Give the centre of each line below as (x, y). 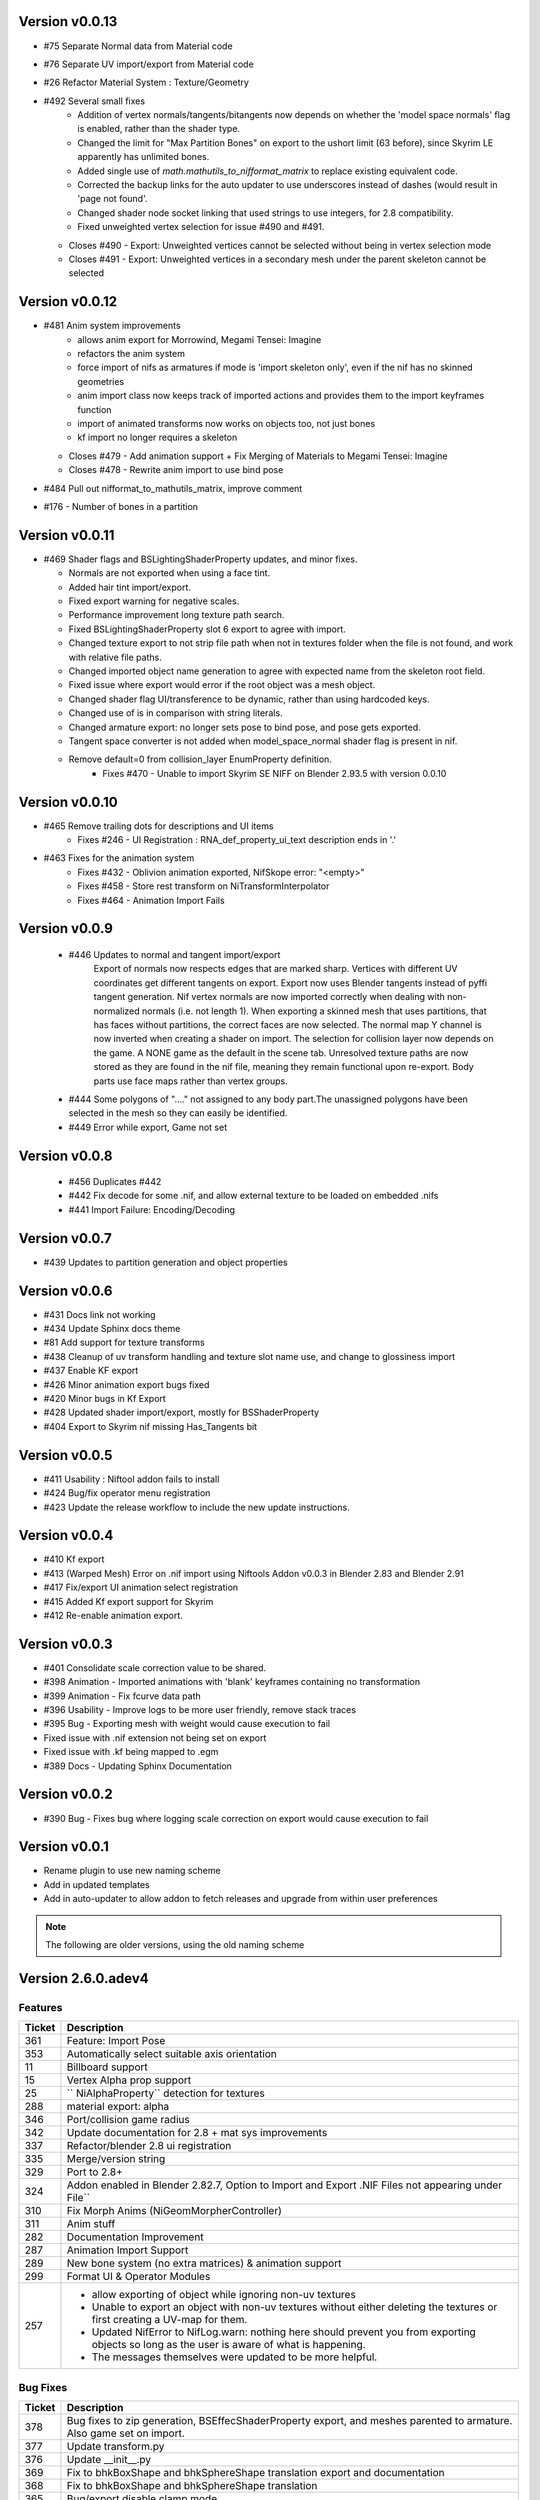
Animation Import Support (127, 2250)
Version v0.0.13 (68, 21)
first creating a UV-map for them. (169, 2320)
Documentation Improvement (135, 2237)
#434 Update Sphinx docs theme (112, 1329)
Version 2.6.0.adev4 (83, 1978)
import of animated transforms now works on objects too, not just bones (226, 424)
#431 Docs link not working (99, 1314)
